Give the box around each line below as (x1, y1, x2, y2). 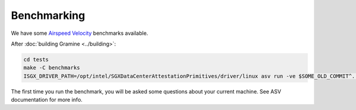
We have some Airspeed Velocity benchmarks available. (11, 30, 148, 37)
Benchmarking (11, 9, 85, 22)
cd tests (23, 56, 49, 63)
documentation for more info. (11, 96, 83, 103)
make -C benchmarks (23, 64, 80, 71)
